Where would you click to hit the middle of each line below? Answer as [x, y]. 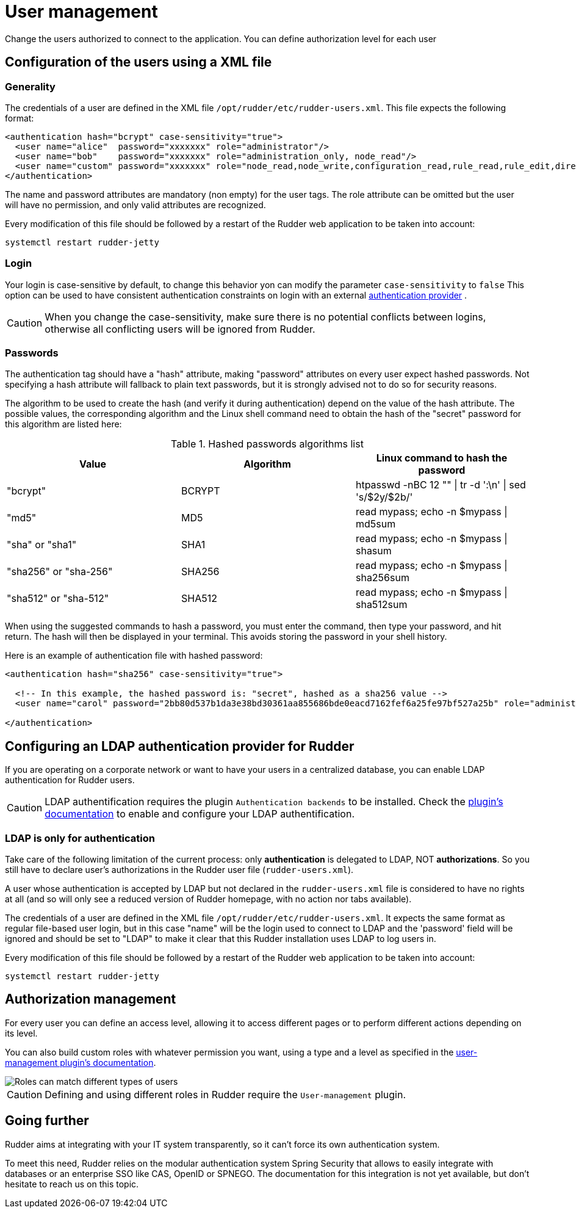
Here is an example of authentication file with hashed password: [134, 656]
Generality [30, 86]
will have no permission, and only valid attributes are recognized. [135, 205]
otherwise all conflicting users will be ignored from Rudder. [180, 329]
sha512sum [381, 605]
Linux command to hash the [442, 458]
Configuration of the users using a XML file [139, 62]
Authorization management [91, 999]
